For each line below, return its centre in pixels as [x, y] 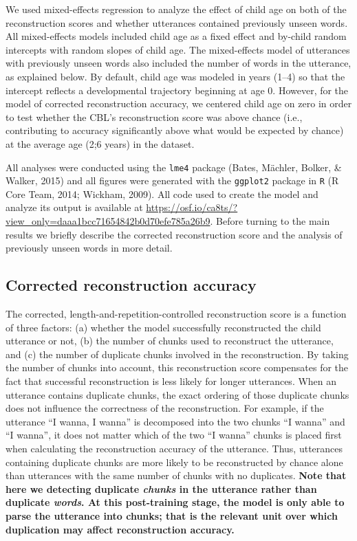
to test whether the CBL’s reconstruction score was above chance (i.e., [154, 117]
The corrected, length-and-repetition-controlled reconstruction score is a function [176, 314]
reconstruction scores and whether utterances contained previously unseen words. [177, 22]
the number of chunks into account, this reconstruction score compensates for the [177, 367]
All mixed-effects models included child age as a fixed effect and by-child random [176, 36]
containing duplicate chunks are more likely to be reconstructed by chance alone [174, 462]
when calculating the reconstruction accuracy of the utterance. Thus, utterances [174, 448]
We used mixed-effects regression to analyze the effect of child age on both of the [176, 9]
